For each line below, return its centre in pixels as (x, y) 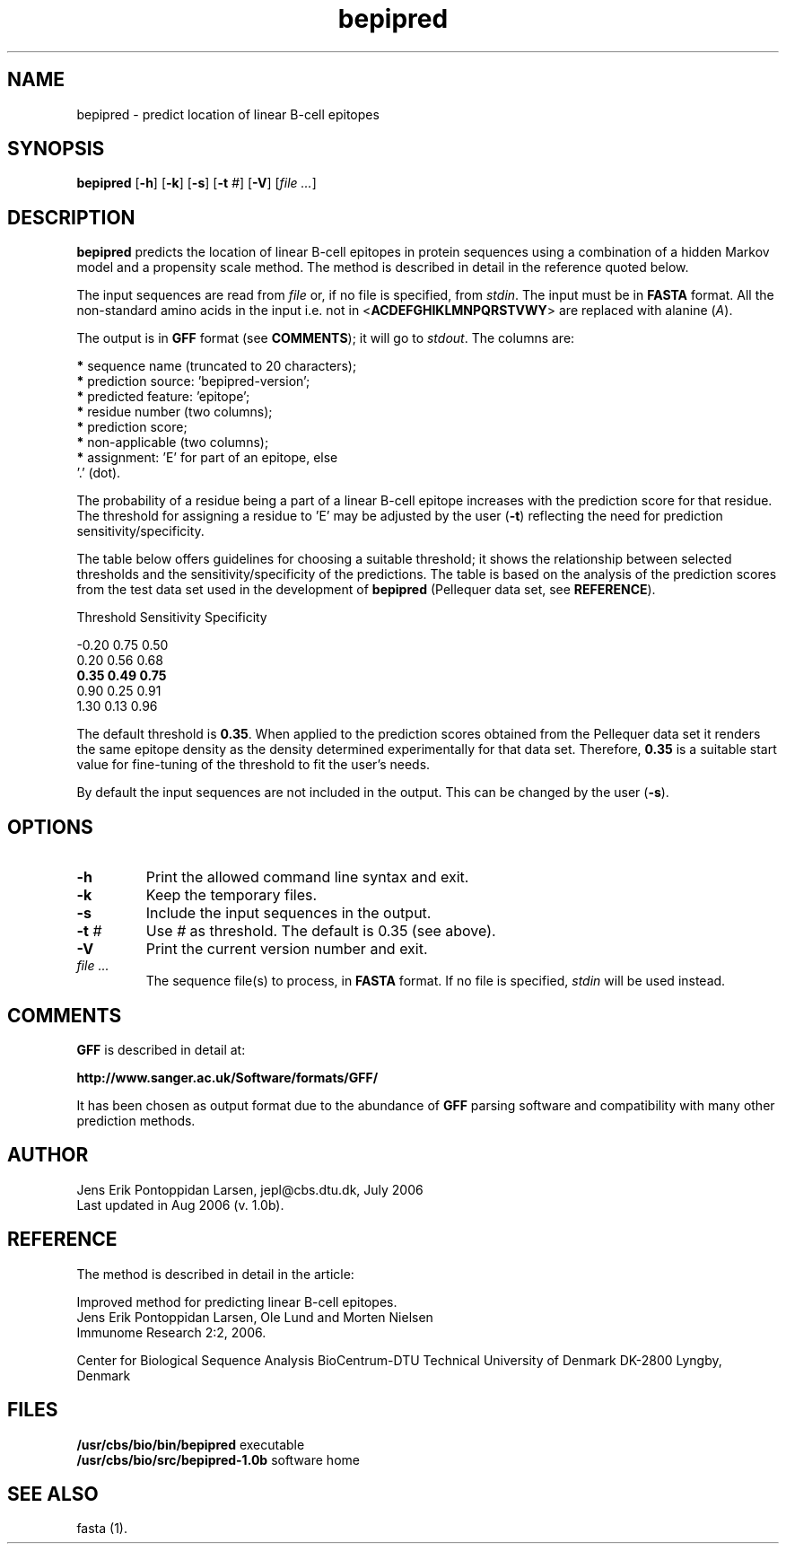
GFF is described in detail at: (161, 1049)
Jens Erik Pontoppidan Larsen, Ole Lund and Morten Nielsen (255, 1317)
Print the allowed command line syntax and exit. (307, 877)
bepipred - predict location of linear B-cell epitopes (228, 114)
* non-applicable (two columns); (173, 443)
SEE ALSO (53, 1494)
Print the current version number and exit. (287, 949)
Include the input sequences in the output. (288, 913)
